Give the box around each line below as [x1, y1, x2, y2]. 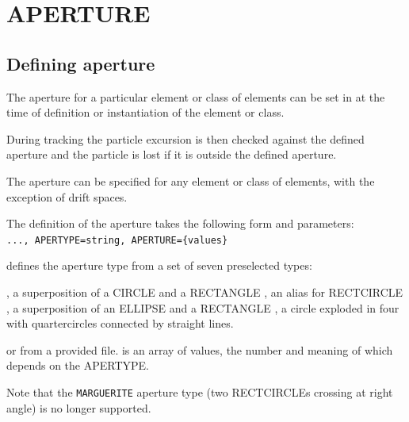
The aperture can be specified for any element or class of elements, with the [6, 172, 375, 189]
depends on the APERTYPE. [6, 357, 149, 374]
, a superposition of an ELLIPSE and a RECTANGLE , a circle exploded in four [6, 299, 399, 316]
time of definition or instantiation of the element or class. [6, 104, 285, 121]
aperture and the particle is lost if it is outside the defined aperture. [6, 146, 337, 163]
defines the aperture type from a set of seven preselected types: [6, 257, 312, 274]
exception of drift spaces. [6, 188, 128, 205]
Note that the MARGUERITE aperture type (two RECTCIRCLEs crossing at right [6, 383, 393, 400]
